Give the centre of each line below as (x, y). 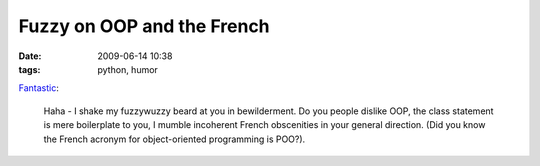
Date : (30, 56)
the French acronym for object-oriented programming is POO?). (174, 139)
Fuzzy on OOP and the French (144, 26)
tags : (29, 69)
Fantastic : (38, 88)
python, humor (128, 69)
